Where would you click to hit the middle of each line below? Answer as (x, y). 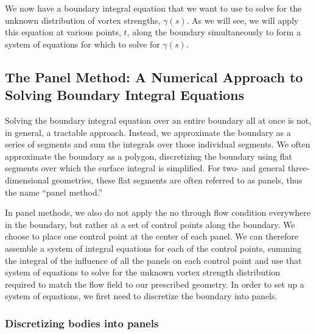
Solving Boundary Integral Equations (125, 95)
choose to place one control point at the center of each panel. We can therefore (152, 236)
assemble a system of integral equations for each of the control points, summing (153, 248)
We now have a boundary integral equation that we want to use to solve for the (153, 8)
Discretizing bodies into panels (82, 323)
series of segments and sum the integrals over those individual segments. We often (158, 144)
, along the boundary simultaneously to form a (214, 32)
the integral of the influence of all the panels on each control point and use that (153, 260)
